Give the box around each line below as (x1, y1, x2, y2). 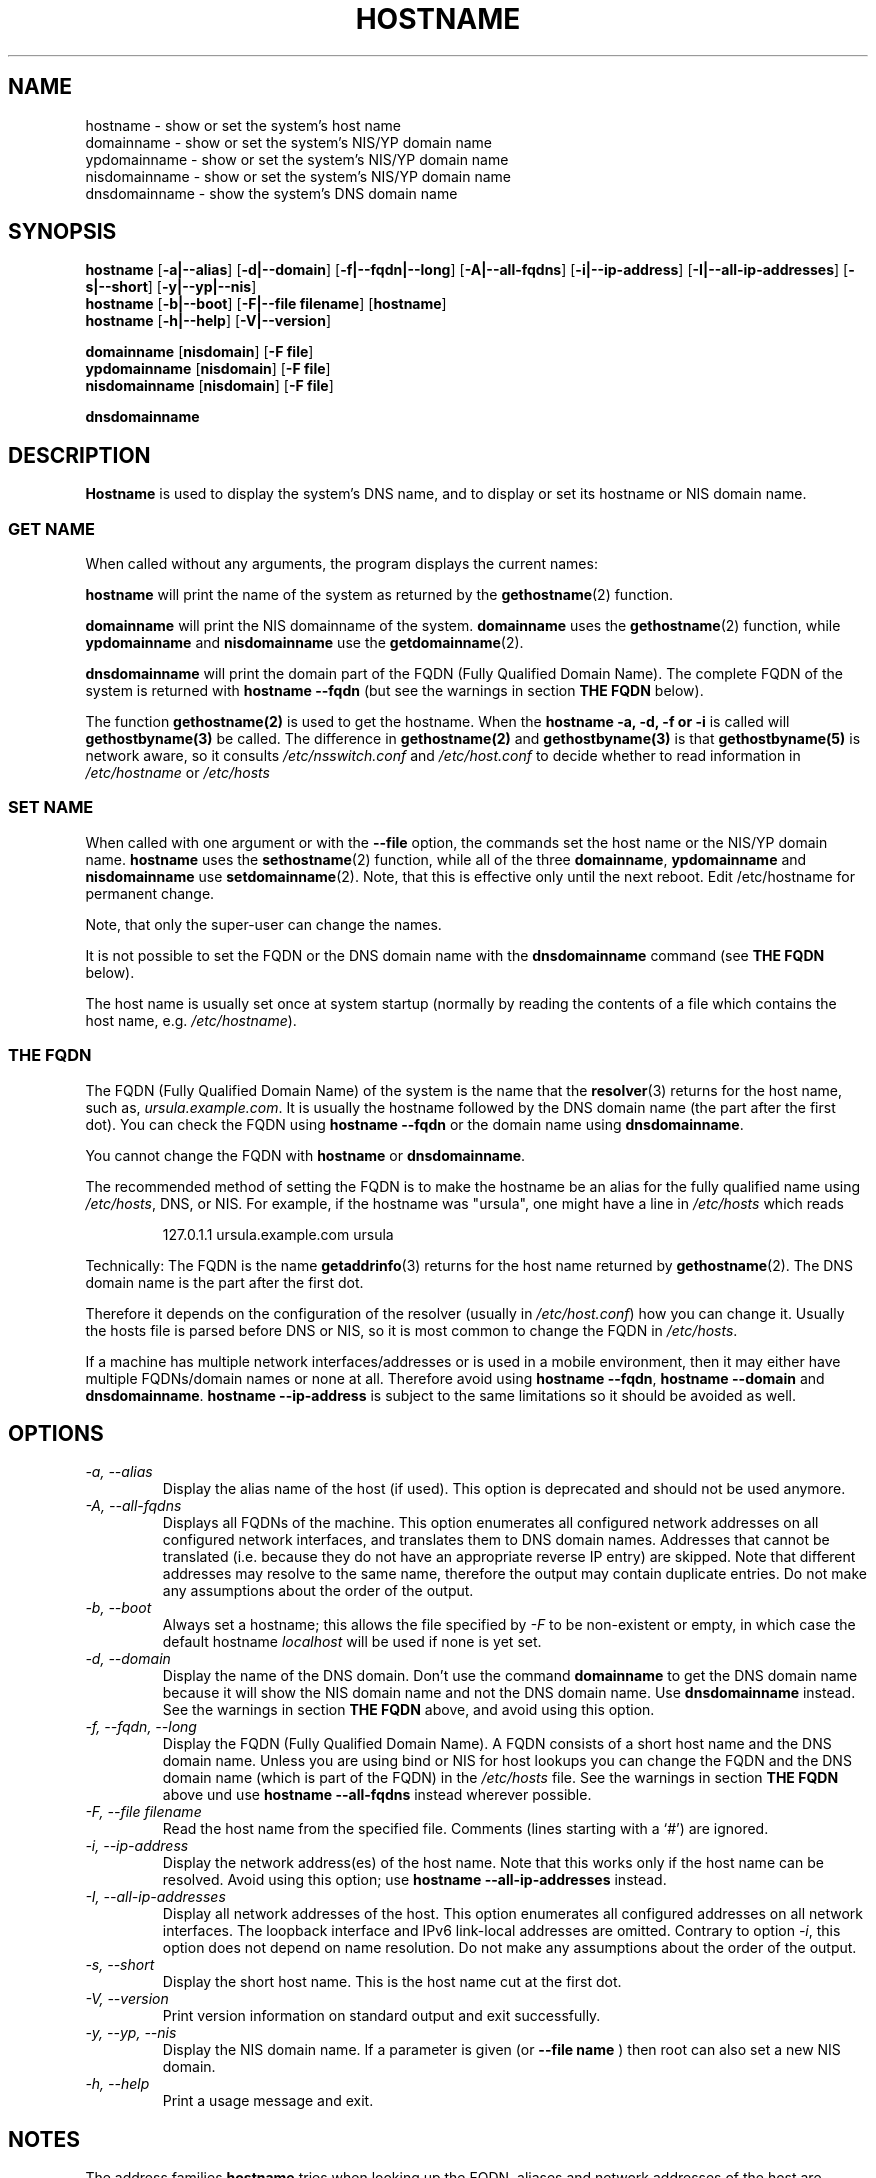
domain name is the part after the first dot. (85, 1273, 364, 1291)
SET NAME (8, 797, 94, 818)
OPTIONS (8, 1420, 104, 1446)
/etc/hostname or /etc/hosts (85, 764, 270, 782)
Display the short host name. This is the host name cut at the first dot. (162, 1973, 622, 1991)
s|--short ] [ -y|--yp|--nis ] (85, 278, 257, 296)
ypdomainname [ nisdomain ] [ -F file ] (85, 360, 331, 378)
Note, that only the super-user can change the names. (85, 915, 442, 933)
